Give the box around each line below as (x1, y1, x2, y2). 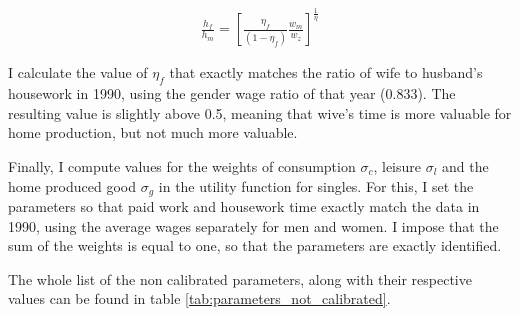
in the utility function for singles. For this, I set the (158, 175, 474, 196)
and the (442, 155, 489, 176)
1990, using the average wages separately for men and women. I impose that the (8, 215, 499, 236)
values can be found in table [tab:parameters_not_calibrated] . (8, 288, 391, 309)
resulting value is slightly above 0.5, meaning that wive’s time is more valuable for (8, 102, 512, 123)
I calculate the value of (8, 62, 148, 83)
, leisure (373, 155, 422, 176)
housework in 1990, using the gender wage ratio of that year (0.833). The (8, 83, 456, 104)
